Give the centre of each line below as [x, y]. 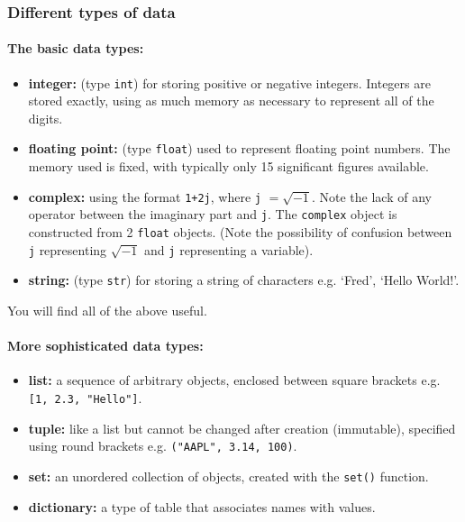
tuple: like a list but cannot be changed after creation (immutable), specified [242, 428]
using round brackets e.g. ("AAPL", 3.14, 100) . [163, 446]
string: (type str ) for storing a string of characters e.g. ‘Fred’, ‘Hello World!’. [244, 280]
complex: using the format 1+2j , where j [145, 196]
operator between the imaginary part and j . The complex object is [213, 214]
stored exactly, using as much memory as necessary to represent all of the [231, 101]
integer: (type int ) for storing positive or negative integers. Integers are [229, 82]
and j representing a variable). [229, 249]
